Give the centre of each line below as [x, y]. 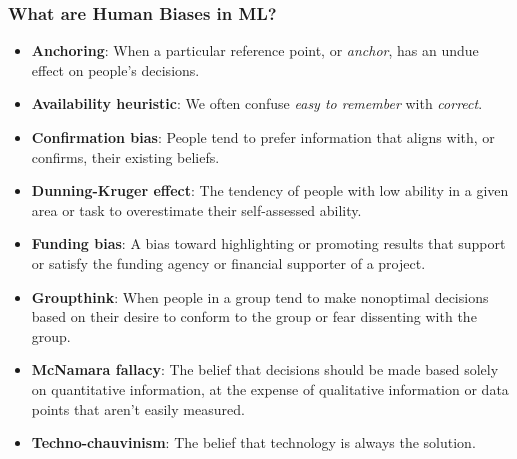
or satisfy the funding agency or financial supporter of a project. [228, 262]
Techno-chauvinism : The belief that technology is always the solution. [253, 442]
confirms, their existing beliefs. [125, 156]
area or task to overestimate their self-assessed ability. [196, 209]
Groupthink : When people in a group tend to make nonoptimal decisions [260, 296]
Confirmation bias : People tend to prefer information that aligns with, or [263, 137]
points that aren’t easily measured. [138, 408]
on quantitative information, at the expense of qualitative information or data [270, 388]
